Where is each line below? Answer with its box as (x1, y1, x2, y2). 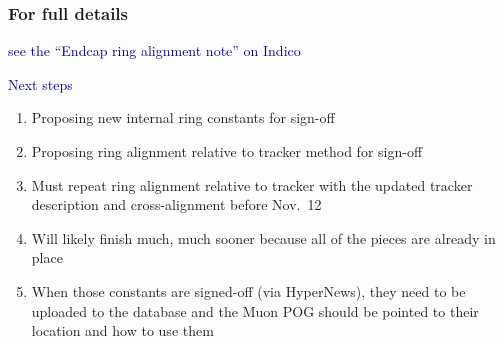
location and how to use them (31, 320, 214, 341)
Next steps (8, 73, 73, 94)
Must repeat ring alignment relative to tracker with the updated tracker (31, 174, 473, 195)
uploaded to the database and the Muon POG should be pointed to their (31, 300, 479, 321)
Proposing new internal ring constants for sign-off (31, 107, 335, 128)
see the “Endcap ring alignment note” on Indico (8, 40, 301, 61)
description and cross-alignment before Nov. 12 (31, 194, 322, 215)
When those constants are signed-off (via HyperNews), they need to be (31, 280, 466, 301)
